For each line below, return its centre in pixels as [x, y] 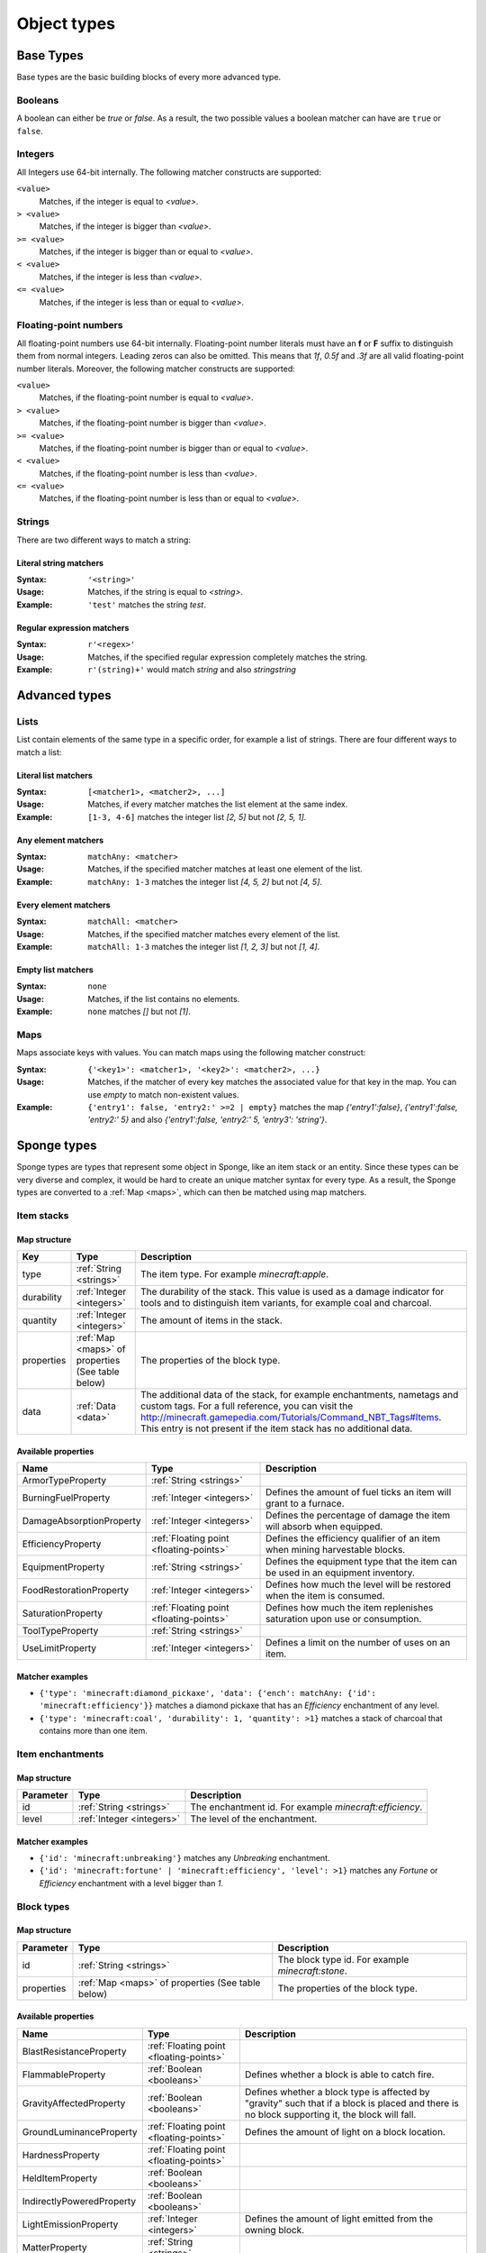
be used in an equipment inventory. [341, 1573]
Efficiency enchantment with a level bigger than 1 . [131, 1883]
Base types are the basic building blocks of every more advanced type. [149, 78]
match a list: [39, 752]
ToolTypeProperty [60, 1630]
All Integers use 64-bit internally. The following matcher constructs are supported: [169, 172]
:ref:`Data [96, 1406]
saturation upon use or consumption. [344, 1619]
